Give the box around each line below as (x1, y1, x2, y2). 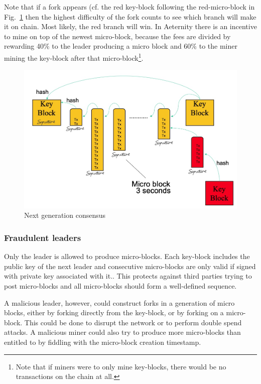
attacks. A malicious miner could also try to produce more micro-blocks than (4, 327, 241, 337)
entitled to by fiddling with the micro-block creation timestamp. (4, 336, 201, 347)
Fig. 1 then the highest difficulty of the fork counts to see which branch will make (4, 11, 256, 22)
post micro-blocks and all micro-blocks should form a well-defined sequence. (4, 280, 237, 291)
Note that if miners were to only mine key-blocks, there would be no (16, 361, 226, 371)
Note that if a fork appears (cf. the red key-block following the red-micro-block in (4, 2, 255, 12)
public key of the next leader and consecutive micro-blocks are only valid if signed (4, 261, 256, 271)
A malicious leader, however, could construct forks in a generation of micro (4, 297, 235, 308)
